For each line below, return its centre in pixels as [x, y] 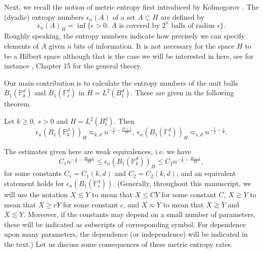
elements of [21, 46]
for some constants [33, 173]
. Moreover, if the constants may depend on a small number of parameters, [139, 214]
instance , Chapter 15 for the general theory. [73, 66]
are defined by [183, 16]
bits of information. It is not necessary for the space [154, 46]
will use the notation [36, 194]
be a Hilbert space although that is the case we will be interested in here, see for [129, 56]
